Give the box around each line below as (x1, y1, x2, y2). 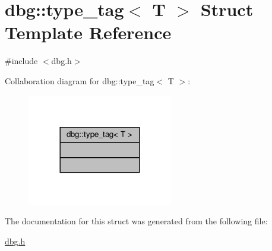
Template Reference (5, 20, 172, 45)
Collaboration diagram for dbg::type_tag (5, 74, 154, 87)
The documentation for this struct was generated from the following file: (5, 215, 268, 227)
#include (5, 55, 38, 67)
